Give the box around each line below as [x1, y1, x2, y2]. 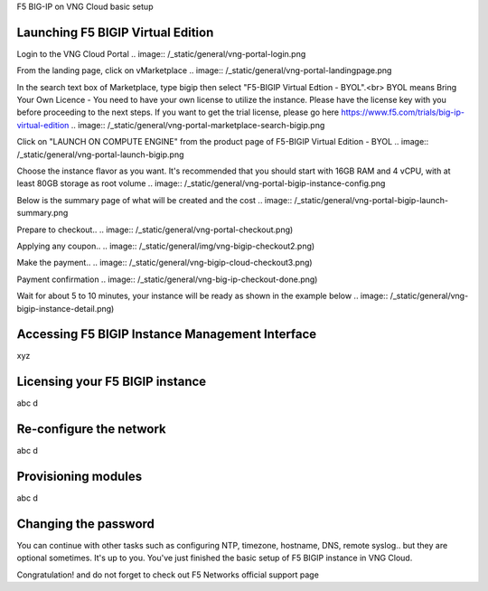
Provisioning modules [16, 469, 143, 484]
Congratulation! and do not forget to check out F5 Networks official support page [16, 569, 320, 580]
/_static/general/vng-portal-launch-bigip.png [16, 149, 184, 160]
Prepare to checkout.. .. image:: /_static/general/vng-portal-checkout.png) [16, 224, 294, 235]
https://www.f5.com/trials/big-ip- [340, 107, 465, 117]
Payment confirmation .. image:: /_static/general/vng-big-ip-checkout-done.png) [16, 274, 318, 285]
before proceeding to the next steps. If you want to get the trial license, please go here [16, 107, 340, 117]
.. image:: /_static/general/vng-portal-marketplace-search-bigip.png [70, 119, 325, 130]
